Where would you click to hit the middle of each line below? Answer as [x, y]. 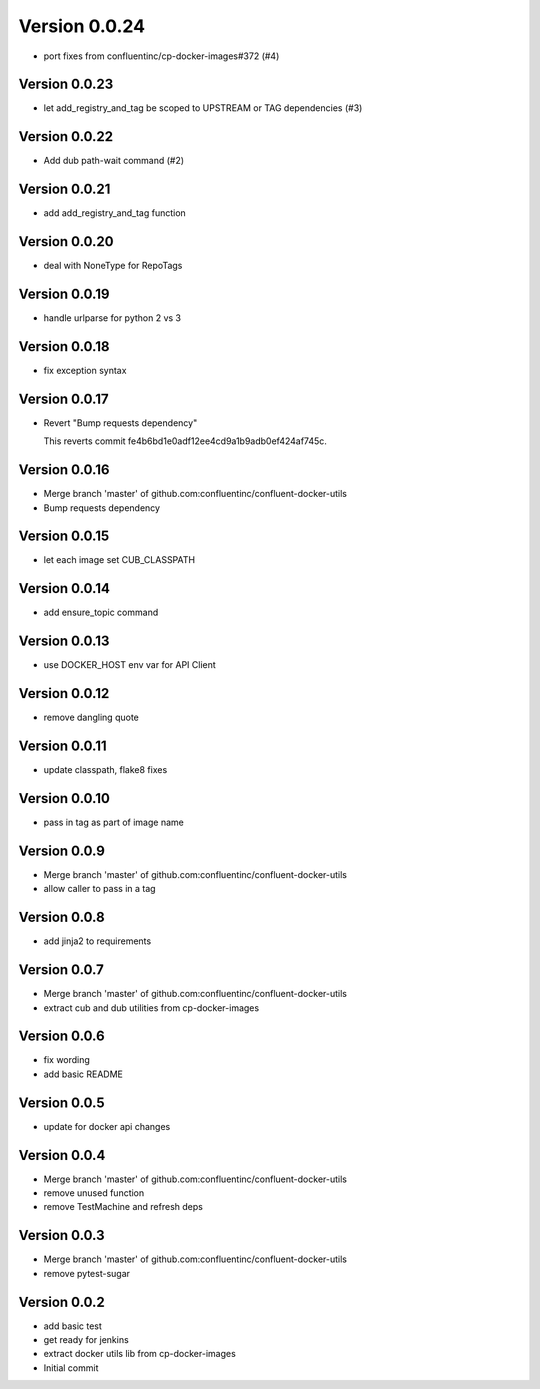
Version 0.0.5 [61, 1102]
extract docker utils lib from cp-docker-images [140, 1354]
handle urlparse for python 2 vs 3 [112, 318]
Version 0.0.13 [64, 641]
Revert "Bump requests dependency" [120, 422]
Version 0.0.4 [62, 1155]
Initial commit [71, 1367]
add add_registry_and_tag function [115, 213]
